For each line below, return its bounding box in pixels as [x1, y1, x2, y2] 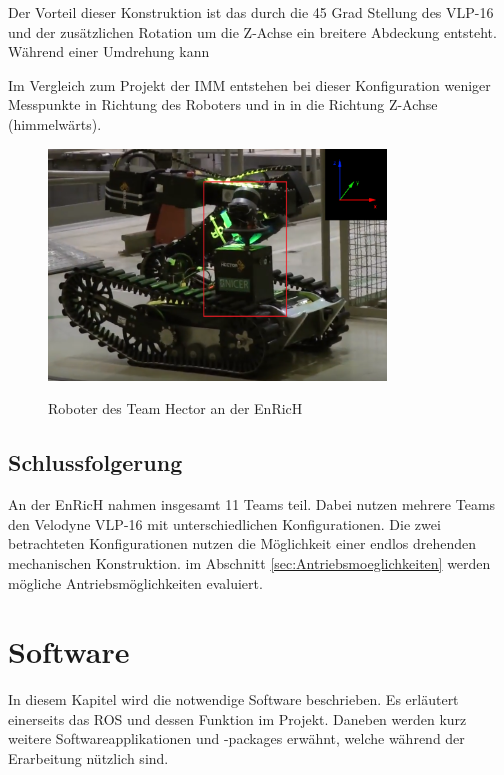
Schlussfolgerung [8, 447, 183, 478]
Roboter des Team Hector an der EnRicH [48, 398, 303, 419]
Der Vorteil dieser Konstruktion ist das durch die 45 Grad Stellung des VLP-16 [8, 2, 494, 22]
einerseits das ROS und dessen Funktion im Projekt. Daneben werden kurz [8, 708, 467, 729]
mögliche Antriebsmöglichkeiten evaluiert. [8, 572, 263, 593]
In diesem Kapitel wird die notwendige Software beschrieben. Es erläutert [8, 689, 459, 710]
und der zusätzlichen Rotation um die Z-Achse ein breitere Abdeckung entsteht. [8, 21, 497, 42]
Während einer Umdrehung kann [8, 41, 210, 62]
